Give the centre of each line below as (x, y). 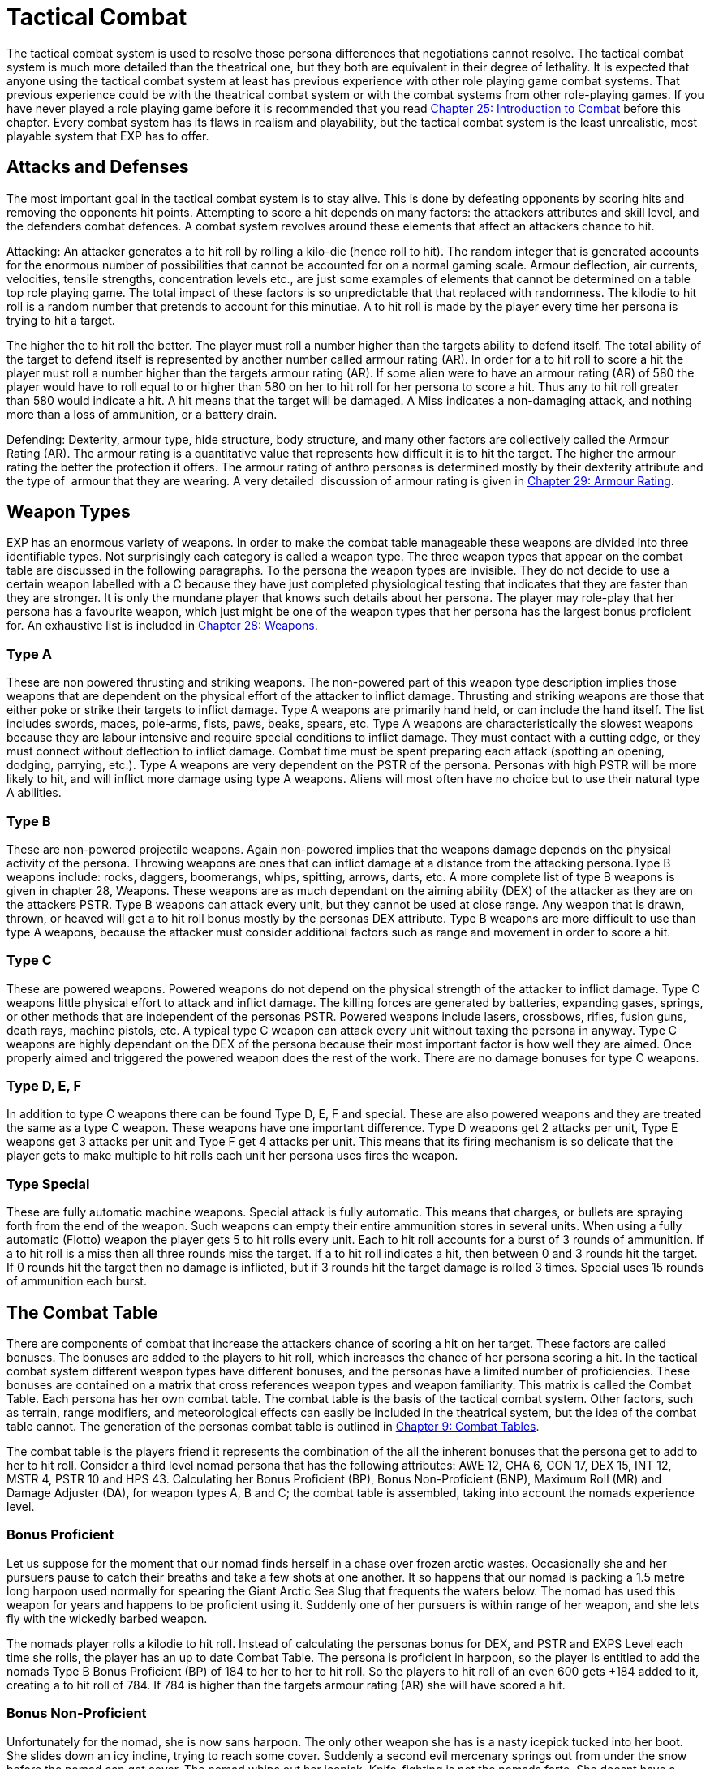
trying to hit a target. (61, 320)
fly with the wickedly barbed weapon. (107, 1618)
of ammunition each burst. (77, 1281)
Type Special (48, 1184)
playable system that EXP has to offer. (108, 136)
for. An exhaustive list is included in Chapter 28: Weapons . (162, 626)
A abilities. (34, 793)
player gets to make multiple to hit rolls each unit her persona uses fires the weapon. (232, 1156)
